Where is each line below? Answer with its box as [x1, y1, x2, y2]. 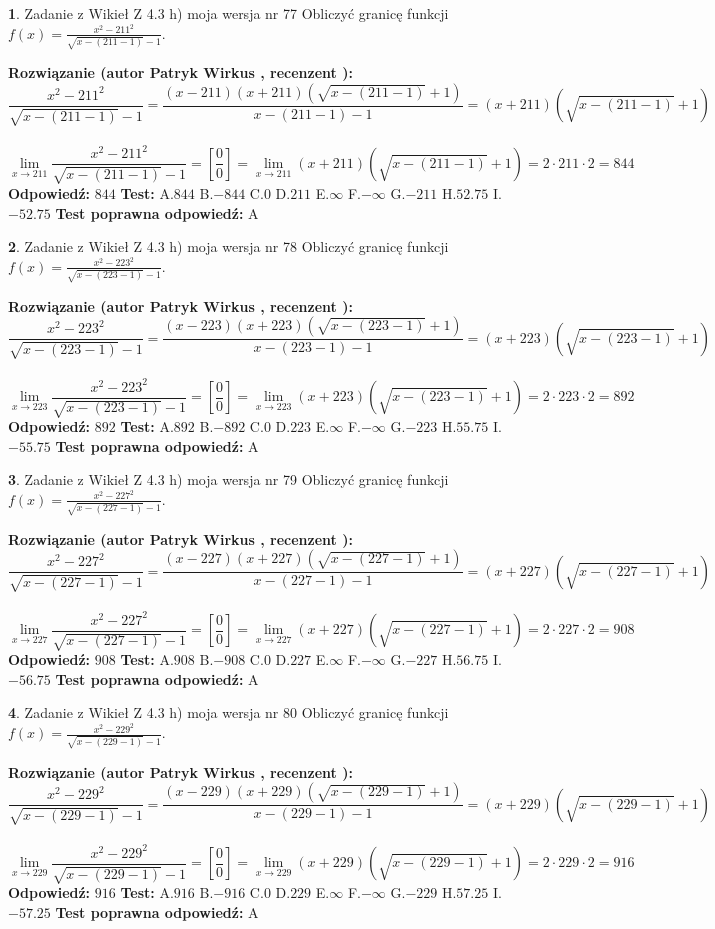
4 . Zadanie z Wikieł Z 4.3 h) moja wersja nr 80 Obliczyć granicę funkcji [8, 702, 449, 723]
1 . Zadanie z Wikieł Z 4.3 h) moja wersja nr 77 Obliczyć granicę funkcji [8, 3, 449, 23]
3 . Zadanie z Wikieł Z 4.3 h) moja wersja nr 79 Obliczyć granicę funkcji [8, 469, 449, 490]
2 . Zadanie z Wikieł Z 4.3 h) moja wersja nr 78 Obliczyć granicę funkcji [8, 236, 449, 257]
